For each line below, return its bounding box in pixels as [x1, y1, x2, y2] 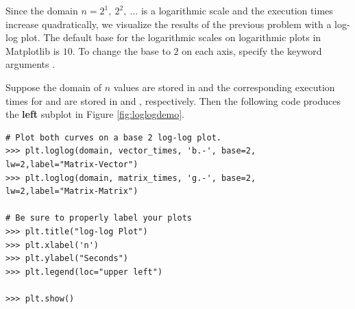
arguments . [5, 57, 56, 71]
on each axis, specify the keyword [182, 43, 322, 58]
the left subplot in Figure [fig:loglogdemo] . [5, 107, 185, 121]
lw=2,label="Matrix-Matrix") [5, 186, 138, 197]
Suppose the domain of [5, 79, 102, 94]
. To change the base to [72, 43, 171, 58]
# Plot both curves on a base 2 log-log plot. [5, 132, 221, 143]
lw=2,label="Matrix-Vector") [5, 159, 138, 169]
